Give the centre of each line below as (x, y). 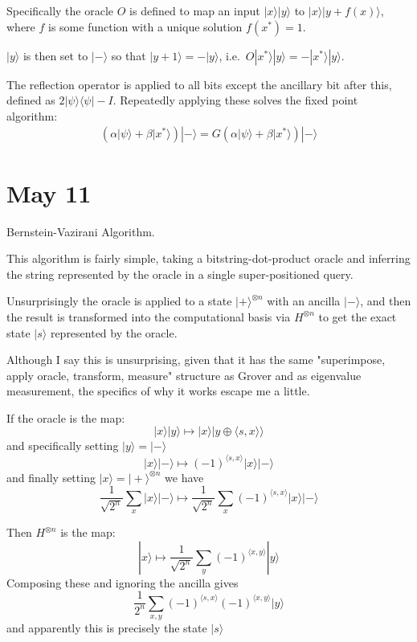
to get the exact (358, 316)
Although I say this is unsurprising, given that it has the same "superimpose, (196, 360)
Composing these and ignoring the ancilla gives (123, 582)
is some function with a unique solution (145, 26)
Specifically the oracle (60, 10)
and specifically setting (63, 446)
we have (184, 477)
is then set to (55, 55)
